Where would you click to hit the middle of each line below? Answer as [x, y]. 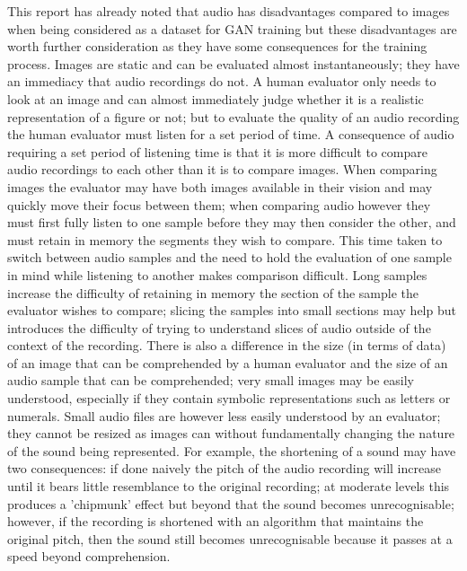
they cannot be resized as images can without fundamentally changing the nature [231, 433]
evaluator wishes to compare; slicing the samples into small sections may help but [232, 310]
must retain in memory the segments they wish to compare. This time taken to [225, 239]
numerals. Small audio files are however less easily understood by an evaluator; [224, 415]
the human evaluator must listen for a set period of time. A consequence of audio [231, 134]
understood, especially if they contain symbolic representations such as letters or [229, 398]
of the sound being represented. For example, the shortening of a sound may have [232, 450]
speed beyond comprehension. [89, 556]
